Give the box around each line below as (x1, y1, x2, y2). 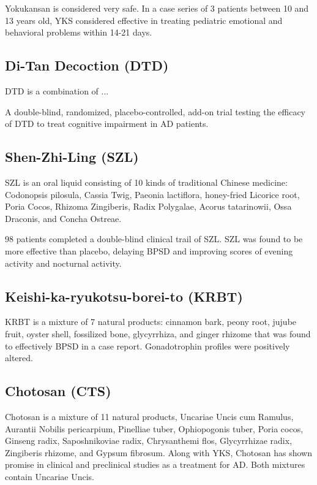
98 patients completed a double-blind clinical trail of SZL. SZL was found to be (5, 232, 303, 245)
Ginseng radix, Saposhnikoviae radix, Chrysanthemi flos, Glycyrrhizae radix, (5, 434, 293, 447)
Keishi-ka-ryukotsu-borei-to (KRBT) (5, 286, 243, 305)
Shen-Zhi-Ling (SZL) (5, 147, 139, 166)
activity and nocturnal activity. (5, 256, 122, 269)
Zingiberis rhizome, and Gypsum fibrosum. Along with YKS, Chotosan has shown (5, 446, 312, 459)
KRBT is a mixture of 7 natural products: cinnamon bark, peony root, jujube (5, 315, 297, 328)
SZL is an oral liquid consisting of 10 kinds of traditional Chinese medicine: (5, 175, 288, 188)
